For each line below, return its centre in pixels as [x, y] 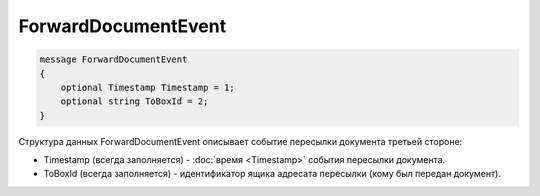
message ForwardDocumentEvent [113, 59]
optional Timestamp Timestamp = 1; [147, 87]
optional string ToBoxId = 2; [134, 101]
